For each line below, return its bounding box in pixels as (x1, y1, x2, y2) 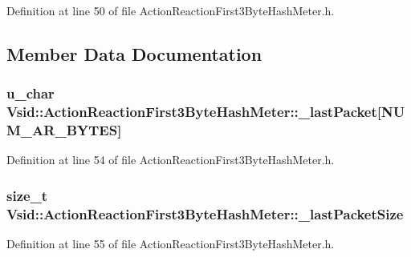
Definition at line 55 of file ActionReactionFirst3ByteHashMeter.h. (6, 235, 335, 252)
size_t (6, 185, 48, 205)
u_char (6, 83, 55, 103)
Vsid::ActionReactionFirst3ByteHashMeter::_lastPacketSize (6, 203, 404, 223)
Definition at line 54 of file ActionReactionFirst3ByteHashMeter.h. (6, 151, 335, 168)
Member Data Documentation (6, 41, 262, 66)
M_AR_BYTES (6, 120, 118, 140)
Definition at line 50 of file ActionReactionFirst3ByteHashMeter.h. (6, 2, 335, 18)
